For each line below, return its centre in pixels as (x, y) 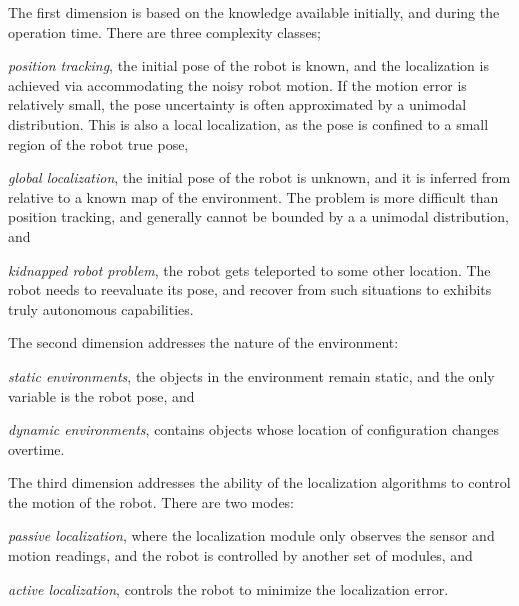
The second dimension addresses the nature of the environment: (203, 342)
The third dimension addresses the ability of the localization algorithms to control (259, 482)
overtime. (36, 448)
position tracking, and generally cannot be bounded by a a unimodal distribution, (258, 216)
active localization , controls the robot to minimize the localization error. (228, 588)
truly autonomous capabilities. (101, 308)
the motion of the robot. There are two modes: (151, 501)
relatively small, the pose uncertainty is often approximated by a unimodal (237, 104)
